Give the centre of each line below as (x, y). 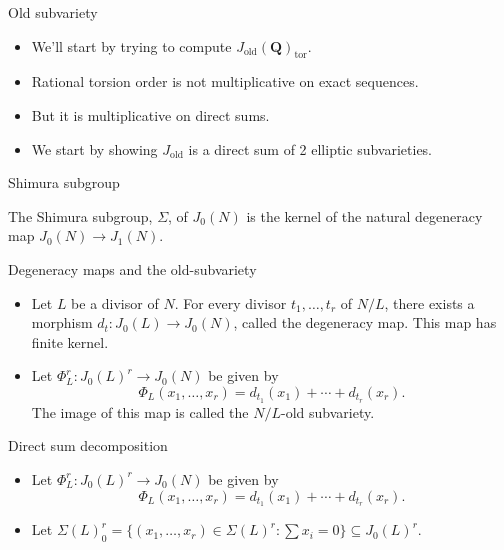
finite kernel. (70, 341)
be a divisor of (115, 302)
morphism (62, 322)
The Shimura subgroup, (80, 215)
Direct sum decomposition (88, 445)
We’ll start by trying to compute (131, 45)
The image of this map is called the (140, 411)
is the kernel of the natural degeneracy (364, 215)
